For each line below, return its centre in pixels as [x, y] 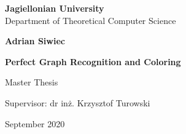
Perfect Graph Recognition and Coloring [93, 61]
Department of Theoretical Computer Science [91, 20]
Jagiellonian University [55, 8]
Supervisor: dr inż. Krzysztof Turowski [78, 102]
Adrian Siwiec [35, 41]
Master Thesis [32, 82]
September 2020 [35, 123]
